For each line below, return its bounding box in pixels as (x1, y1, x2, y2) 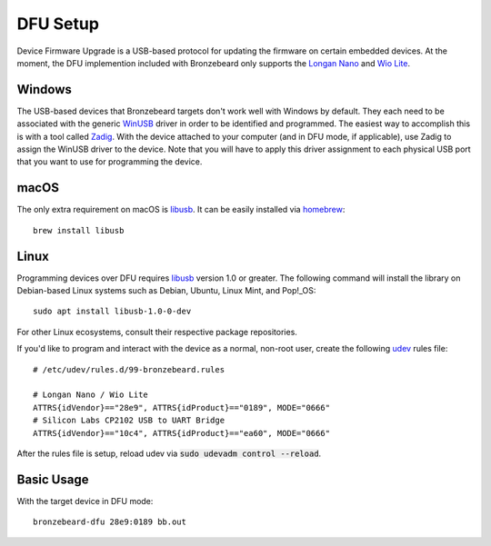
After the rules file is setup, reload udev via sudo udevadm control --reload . (16, 448, 322, 459)
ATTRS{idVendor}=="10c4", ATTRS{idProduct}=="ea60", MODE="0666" (33, 428, 331, 438)
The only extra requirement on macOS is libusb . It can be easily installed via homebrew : (16, 204, 346, 215)
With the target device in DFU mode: (16, 495, 154, 506)
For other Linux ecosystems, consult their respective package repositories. (16, 326, 297, 337)
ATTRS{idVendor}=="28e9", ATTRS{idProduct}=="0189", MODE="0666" (33, 402, 331, 412)
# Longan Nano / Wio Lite (33, 390, 149, 400)
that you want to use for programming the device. (16, 156, 203, 167)
